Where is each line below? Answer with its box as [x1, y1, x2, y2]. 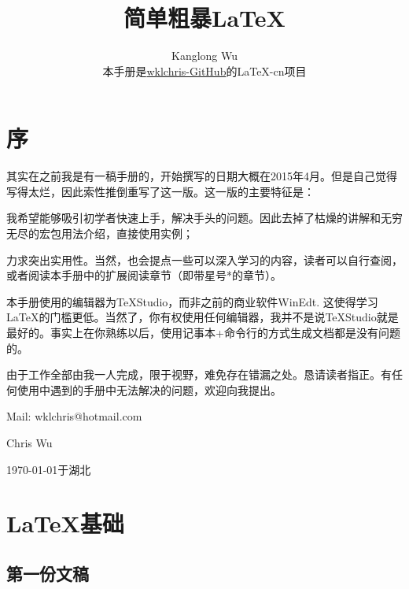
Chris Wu [6, 434, 53, 450]
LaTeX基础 [6, 507, 124, 539]
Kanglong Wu [171, 47, 238, 64]
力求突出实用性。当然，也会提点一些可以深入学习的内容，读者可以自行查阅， [6, 251, 403, 268]
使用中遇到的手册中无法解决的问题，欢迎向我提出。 [17, 381, 282, 398]
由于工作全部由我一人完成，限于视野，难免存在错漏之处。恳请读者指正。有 [6, 366, 392, 383]
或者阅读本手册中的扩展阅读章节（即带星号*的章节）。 [6, 267, 282, 283]
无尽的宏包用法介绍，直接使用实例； [6, 225, 193, 242]
